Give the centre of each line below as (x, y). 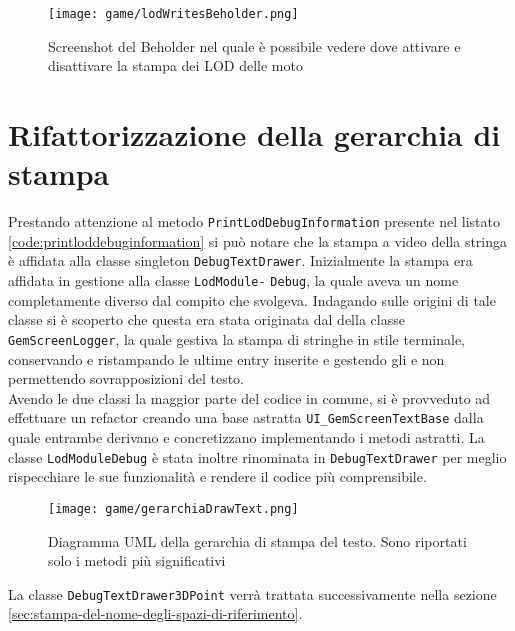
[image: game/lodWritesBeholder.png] (173, 14)
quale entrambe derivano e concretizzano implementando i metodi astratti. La (246, 437)
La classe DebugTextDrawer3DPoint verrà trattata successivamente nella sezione (252, 593)
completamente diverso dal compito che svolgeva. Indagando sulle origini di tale (252, 299)
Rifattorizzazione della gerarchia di (254, 134)
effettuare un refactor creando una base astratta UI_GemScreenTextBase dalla (246, 417)
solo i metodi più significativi (137, 560)
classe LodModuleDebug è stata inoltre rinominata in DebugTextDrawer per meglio (257, 456)
